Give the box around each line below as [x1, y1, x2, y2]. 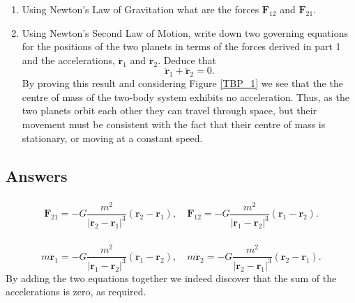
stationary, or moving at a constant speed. [22, 130, 203, 145]
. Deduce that [158, 52, 216, 67]
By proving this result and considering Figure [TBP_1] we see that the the [22, 76, 343, 91]
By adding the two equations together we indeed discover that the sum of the [6, 270, 337, 285]
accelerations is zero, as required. [6, 284, 146, 299]
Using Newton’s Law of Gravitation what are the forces [22, 2, 259, 16]
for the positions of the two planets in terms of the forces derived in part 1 [22, 39, 341, 54]
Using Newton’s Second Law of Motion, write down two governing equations [22, 25, 348, 40]
